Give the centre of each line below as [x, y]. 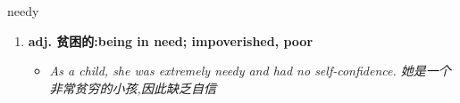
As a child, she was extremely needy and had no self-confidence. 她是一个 [250, 71]
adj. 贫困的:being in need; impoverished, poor [171, 40]
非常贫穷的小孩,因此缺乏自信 [133, 87]
